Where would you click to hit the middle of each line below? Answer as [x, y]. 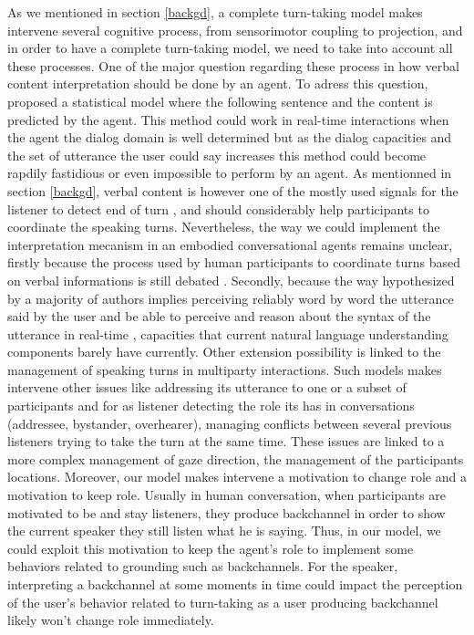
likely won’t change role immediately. [111, 620]
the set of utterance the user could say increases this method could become [217, 155]
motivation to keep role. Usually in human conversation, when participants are [227, 495]
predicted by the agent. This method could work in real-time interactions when [228, 119]
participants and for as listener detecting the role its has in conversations [211, 406]
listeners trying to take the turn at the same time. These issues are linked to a [226, 441]
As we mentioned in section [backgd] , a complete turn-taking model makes [215, 12]
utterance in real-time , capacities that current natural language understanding [228, 333]
